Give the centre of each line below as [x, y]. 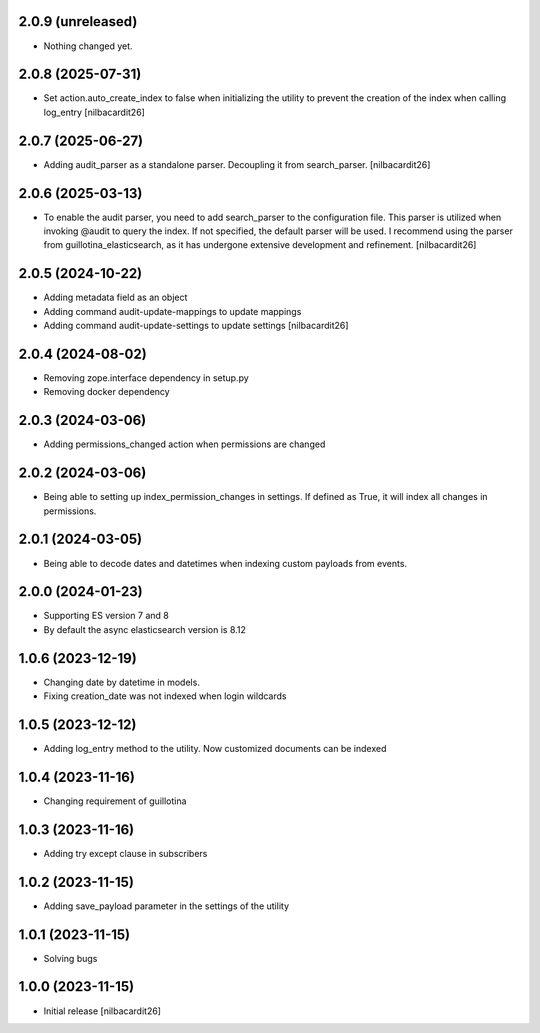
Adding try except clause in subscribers [125, 853]
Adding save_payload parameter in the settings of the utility [166, 906]
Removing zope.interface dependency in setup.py [146, 378]
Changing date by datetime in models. [121, 682]
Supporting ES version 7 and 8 [106, 616]
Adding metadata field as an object [115, 297]
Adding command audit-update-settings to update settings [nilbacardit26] [196, 326]
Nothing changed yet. [88, 46]
